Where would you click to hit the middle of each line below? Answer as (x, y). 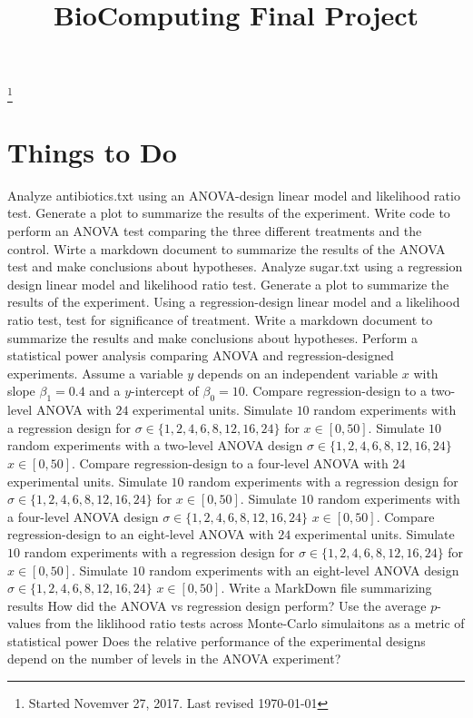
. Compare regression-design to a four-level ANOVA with (230, 462)
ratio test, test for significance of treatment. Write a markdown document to (220, 319)
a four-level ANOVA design (83, 516)
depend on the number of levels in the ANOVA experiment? (174, 659)
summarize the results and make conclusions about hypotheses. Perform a (212, 337)
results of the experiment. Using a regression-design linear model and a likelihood (234, 302)
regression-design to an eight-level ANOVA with (141, 534)
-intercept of (165, 391)
